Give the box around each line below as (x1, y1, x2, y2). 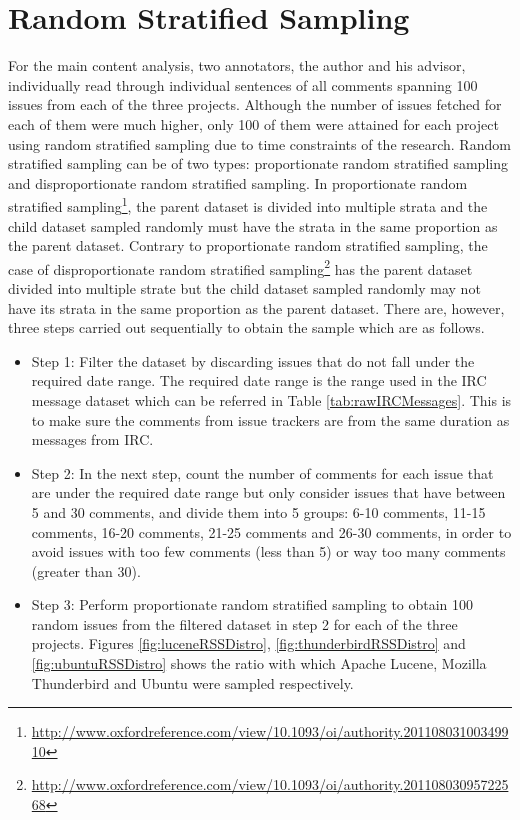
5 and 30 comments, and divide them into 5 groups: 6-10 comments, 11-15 (31, 501, 486, 522)
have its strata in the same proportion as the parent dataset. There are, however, (8, 297, 505, 318)
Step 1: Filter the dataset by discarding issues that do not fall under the (31, 350, 475, 371)
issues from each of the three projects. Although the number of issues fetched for (8, 94, 502, 115)
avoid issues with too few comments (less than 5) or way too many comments (31, 541, 506, 562)
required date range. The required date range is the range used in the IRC (31, 370, 487, 391)
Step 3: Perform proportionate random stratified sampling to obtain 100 (31, 594, 474, 615)
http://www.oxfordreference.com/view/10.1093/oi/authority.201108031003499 (31, 721, 509, 742)
